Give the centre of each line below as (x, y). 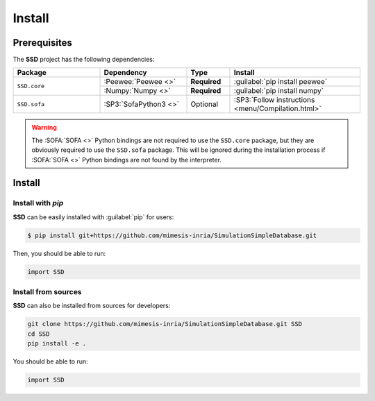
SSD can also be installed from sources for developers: (92, 306)
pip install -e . (57, 344)
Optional (205, 104)
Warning (44, 128)
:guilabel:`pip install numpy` (279, 91)
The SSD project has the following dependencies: (84, 60)
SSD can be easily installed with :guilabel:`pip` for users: (93, 217)
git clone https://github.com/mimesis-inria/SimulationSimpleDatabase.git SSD (165, 324)
